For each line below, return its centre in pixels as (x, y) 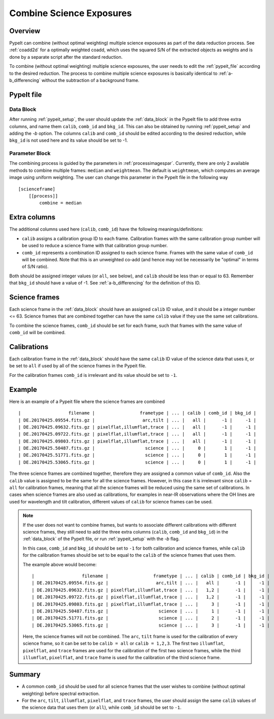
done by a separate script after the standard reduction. (66, 57)
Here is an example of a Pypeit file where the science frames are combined (87, 401)
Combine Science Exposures (71, 13)
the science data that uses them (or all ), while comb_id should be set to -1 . (102, 707)
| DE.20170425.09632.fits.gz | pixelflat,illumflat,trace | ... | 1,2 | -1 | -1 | (151, 590)
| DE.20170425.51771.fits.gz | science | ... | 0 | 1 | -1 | (137, 455)
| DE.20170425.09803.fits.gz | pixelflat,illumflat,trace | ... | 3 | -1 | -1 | (151, 604)
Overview (25, 31)
